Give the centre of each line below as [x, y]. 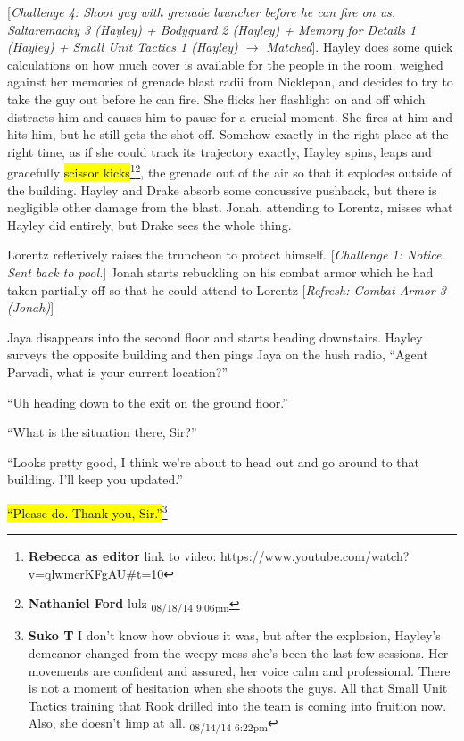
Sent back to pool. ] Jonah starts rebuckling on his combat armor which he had [220, 272]
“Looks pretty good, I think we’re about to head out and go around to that [214, 461]
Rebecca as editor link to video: [122, 556]
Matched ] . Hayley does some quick [360, 47]
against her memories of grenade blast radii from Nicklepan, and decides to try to [230, 82]
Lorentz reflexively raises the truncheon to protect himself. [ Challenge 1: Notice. [226, 255]
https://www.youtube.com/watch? [315, 556]
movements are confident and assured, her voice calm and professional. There [239, 670]
